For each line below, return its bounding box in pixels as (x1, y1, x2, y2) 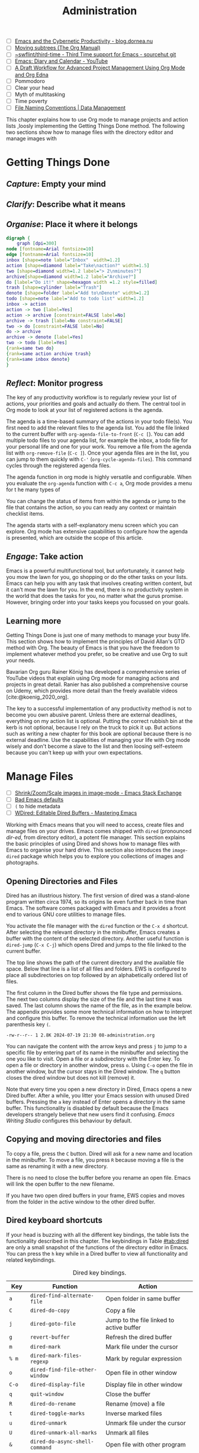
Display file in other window (105, 1380, 182, 1388)
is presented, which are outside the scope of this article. (6, 535, 143, 542)
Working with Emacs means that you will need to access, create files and (6, 821, 184, 828)
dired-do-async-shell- (30, 1438, 94, 1445)
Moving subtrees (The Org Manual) (14, 44, 101, 52)
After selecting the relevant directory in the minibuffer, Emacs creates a (6, 929, 180, 936)
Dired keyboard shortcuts (6, 1215, 102, 1225)
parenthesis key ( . (6, 1021, 51, 1028)
